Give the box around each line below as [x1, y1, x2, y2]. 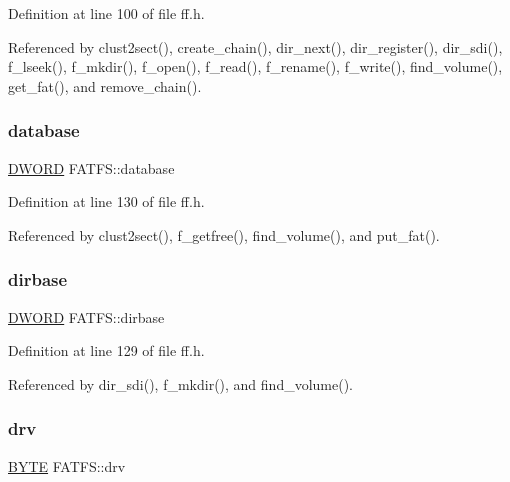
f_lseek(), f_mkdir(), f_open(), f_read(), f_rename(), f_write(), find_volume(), [8, 56, 503, 77]
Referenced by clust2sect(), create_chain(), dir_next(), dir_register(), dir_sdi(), [8, 36, 503, 57]
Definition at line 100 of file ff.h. [8, 3, 205, 23]
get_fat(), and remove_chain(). [8, 75, 202, 96]
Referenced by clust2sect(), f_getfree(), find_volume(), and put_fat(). [8, 224, 440, 245]
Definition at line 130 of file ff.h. [8, 191, 205, 212]
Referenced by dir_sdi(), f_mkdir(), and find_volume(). [8, 373, 354, 394]
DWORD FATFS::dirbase [8, 306, 165, 327]
